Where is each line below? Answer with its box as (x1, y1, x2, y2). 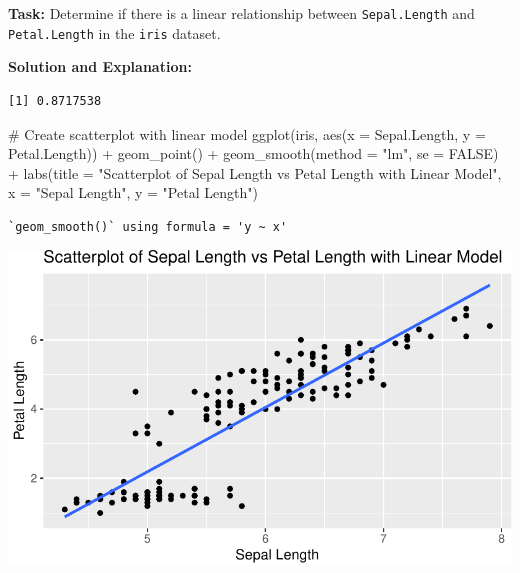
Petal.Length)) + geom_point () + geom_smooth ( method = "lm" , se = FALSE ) (8, 143, 499, 164)
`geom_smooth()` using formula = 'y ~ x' (8, 219, 288, 234)
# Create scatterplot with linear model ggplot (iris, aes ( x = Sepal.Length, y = (8, 123, 486, 144)
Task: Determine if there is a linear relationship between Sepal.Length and (8, 3, 475, 23)
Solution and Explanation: (8, 56, 192, 77)
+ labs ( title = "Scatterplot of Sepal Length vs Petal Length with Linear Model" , (8, 162, 502, 183)
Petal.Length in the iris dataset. (8, 22, 221, 43)
